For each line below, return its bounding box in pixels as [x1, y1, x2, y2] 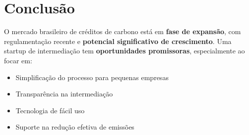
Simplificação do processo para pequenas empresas [15, 72, 169, 82]
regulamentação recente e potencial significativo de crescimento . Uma [4, 36, 232, 46]
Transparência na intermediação [15, 89, 113, 99]
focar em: [4, 55, 32, 65]
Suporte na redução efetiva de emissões [15, 122, 134, 132]
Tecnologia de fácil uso [15, 105, 85, 115]
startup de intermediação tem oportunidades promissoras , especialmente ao [4, 45, 245, 56]
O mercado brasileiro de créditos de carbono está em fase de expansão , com [4, 26, 241, 37]
